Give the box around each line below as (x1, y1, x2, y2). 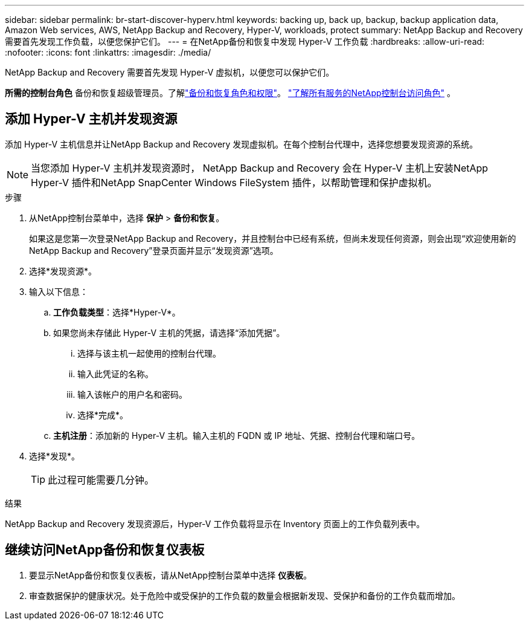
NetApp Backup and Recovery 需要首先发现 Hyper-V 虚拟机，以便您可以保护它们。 (5, 67, 335, 77)
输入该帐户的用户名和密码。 (77, 389, 187, 400)
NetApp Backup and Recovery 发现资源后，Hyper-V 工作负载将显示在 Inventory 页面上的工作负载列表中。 (5, 518, 425, 529)
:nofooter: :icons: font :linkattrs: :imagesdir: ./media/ (5, 47, 211, 57)
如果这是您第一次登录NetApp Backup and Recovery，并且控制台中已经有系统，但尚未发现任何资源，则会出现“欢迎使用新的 (29, 233, 516, 244)
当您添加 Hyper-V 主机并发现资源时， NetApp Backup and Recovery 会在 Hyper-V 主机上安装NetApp (31, 161, 489, 174)
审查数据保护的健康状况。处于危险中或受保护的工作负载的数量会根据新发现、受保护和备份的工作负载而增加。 (29, 590, 460, 601)
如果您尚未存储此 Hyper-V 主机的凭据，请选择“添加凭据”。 (53, 327, 285, 338)
